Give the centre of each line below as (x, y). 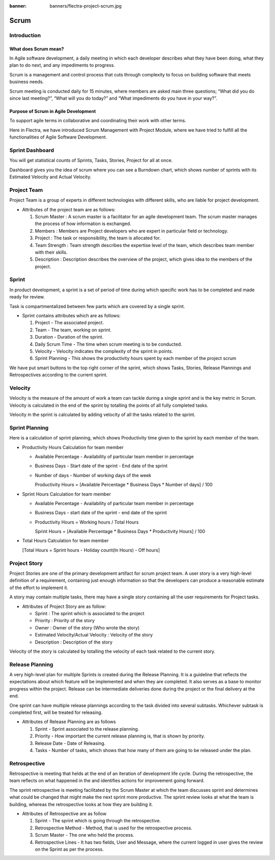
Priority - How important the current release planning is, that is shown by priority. (120, 736)
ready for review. (27, 297)
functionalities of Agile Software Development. (58, 137)
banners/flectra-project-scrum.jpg (86, 6)
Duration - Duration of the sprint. (69, 337)
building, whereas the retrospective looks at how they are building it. (81, 804)
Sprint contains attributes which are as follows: (71, 315)
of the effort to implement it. (39, 588)
